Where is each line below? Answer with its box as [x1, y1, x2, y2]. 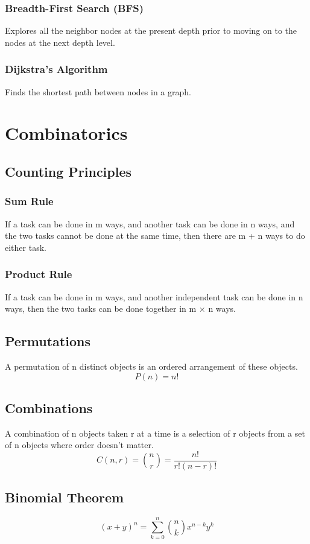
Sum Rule [5, 194, 54, 209]
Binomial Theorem [5, 488, 124, 507]
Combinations [5, 398, 93, 417]
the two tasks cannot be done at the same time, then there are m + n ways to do [5, 229, 305, 242]
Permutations [5, 332, 90, 350]
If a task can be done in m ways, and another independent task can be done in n [5, 290, 303, 303]
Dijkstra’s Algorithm [5, 62, 108, 77]
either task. [5, 241, 46, 253]
